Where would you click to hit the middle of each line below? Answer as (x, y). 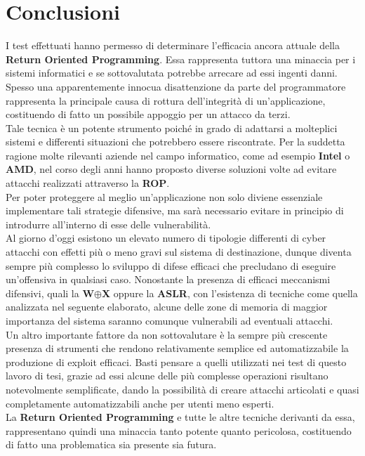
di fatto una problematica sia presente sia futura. (111, 444)
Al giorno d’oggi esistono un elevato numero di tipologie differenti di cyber (166, 238)
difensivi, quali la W (50, 293)
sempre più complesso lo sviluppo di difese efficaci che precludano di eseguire (171, 265)
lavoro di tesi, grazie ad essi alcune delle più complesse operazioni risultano (167, 376)
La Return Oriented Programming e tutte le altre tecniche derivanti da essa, (180, 417)
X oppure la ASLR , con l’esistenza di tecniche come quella (230, 293)
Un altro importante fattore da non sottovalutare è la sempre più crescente (167, 334)
